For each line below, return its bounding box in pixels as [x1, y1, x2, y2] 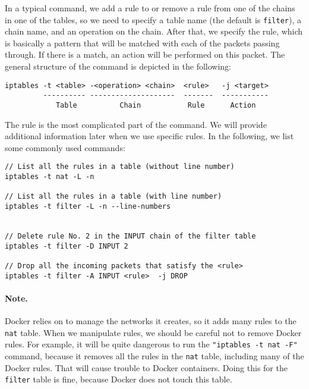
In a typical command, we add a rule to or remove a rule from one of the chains [5, 2, 295, 14]
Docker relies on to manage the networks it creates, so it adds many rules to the [5, 315, 297, 327]
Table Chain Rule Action [55, 101, 256, 109]
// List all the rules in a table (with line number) [5, 192, 222, 201]
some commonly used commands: [5, 141, 125, 153]
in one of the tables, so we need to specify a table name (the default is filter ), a [5, 13, 301, 26]
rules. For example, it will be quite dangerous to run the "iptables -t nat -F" [5, 338, 298, 350]
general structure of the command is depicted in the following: [5, 60, 231, 73]
